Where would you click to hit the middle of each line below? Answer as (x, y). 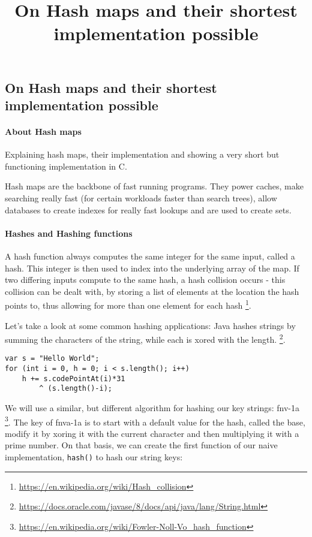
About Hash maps (43, 131)
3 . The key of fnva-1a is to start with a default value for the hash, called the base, (155, 421)
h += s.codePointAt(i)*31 (73, 378)
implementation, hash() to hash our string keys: (94, 457)
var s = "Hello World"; (52, 359)
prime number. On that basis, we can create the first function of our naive (141, 445)
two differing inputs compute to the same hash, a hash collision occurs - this (145, 280)
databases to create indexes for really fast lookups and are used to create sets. (148, 209)
